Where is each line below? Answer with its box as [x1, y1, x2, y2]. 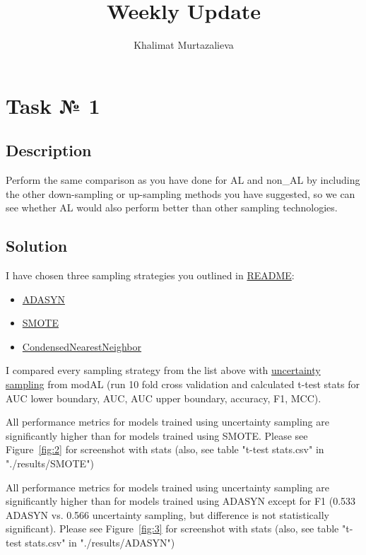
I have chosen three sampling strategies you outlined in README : [6, 268, 295, 283]
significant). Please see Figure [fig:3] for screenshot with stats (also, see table [6, 521, 339, 536]
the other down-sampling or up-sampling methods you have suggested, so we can [6, 186, 355, 201]
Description [6, 139, 92, 161]
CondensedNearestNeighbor [22, 339, 142, 354]
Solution [6, 235, 68, 257]
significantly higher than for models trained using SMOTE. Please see [6, 428, 308, 443]
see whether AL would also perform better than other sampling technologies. [6, 200, 338, 215]
